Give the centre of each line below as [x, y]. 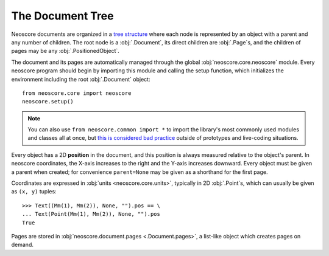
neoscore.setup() [48, 102]
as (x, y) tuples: [34, 192]
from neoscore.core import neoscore [77, 93]
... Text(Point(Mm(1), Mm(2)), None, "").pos [91, 214]
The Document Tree [62, 16]
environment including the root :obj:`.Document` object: [81, 79]
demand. [22, 245]
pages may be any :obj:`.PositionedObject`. [65, 51]
